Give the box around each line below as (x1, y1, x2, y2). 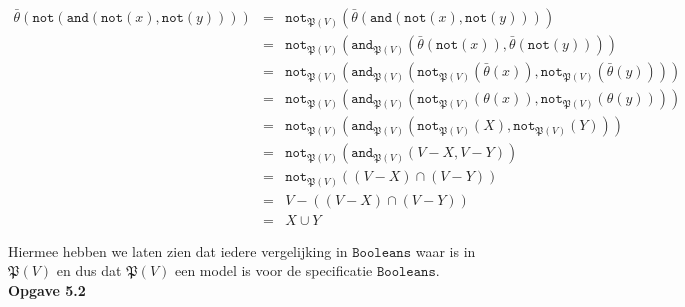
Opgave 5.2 (8, 279, 86, 300)
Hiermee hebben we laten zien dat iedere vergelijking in (8, 240, 348, 261)
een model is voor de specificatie (174, 260, 373, 281)
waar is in (415, 240, 476, 261)
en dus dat (56, 260, 122, 281)
